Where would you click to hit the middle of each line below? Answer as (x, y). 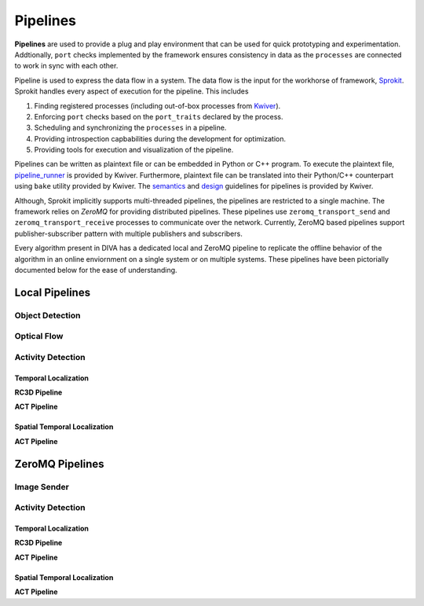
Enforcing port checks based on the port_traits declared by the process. (159, 116)
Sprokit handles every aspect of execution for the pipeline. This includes (132, 91)
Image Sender (42, 487)
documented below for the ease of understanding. (96, 270)
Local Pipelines (52, 292)
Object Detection (48, 315)
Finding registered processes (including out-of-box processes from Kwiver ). (157, 105)
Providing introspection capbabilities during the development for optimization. (160, 138)
